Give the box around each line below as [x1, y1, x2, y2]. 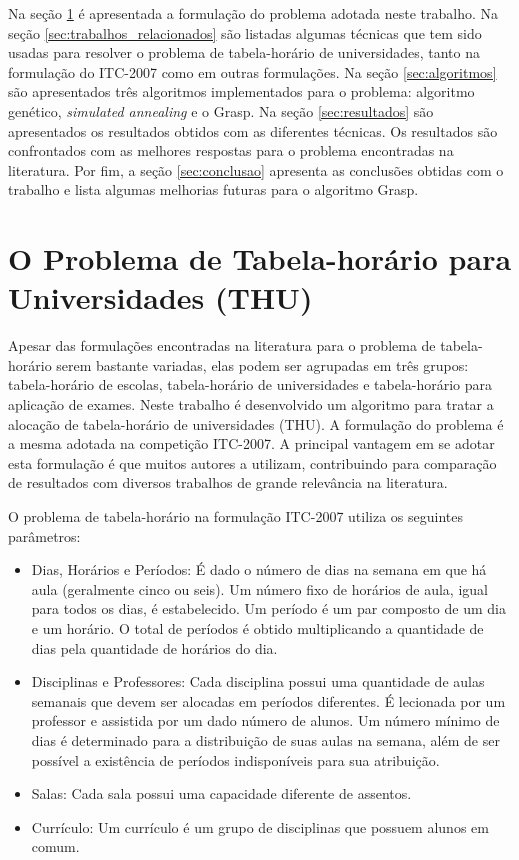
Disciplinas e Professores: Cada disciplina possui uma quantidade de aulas [31, 671, 485, 692]
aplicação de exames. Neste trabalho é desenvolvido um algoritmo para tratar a [8, 394, 494, 415]
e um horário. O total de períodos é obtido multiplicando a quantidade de [31, 617, 484, 638]
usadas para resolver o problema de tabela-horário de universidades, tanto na [8, 42, 481, 63]
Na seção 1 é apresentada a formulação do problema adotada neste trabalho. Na [8, 3, 498, 23]
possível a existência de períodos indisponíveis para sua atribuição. [31, 749, 440, 770]
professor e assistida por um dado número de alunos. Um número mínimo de [31, 710, 500, 731]
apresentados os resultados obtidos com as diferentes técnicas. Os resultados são [8, 120, 498, 141]
